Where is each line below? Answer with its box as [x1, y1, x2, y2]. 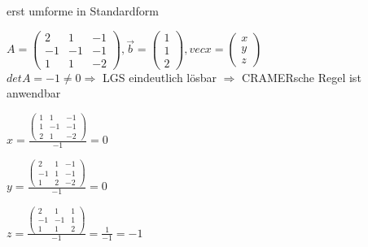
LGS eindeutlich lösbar [102, 68, 217, 85]
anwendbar [7, 84, 61, 102]
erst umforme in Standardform [7, 2, 159, 19]
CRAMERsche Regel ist [242, 68, 361, 85]
